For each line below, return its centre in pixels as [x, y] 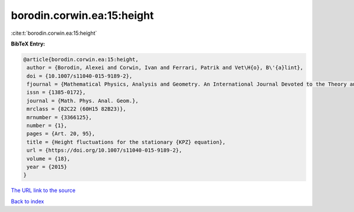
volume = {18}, [49, 159]
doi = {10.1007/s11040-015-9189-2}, [80, 76]
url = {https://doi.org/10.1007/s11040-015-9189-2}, [104, 150]
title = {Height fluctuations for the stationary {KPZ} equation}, [126, 142]
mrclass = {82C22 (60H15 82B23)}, [76, 109]
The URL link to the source [43, 190]
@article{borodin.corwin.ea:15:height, [81, 59]
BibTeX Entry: [28, 44]
